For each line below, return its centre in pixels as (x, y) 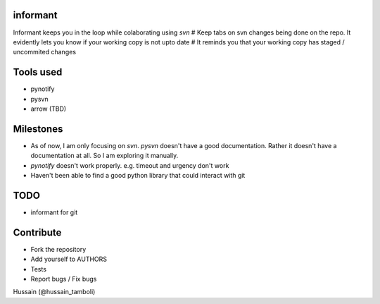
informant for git (54, 212)
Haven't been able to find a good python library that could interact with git (138, 176)
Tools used (38, 72)
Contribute (37, 232)
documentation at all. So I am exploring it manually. (104, 156)
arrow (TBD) (49, 109)
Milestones (38, 129)
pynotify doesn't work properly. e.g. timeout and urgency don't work (130, 165)
